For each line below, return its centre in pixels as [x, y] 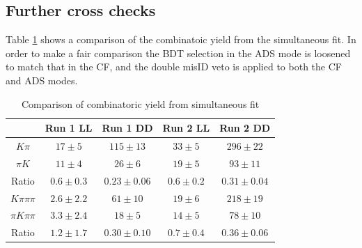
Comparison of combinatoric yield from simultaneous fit [140, 103]
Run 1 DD [127, 128]
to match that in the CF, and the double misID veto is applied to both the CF [174, 67]
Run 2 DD [245, 128]
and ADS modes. [42, 80]
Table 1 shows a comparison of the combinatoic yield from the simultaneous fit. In [181, 39]
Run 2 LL [186, 128]
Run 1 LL [69, 128]
